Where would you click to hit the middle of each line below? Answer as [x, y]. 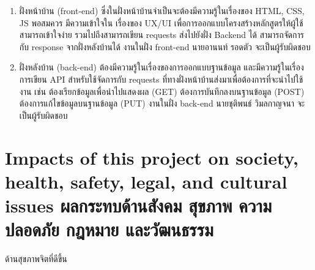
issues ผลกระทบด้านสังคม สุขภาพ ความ [139, 205]
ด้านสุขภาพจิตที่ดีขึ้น [36, 259]
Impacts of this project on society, [152, 157]
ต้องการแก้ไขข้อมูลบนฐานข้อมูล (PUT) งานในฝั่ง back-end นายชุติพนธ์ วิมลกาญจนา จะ [162, 103]
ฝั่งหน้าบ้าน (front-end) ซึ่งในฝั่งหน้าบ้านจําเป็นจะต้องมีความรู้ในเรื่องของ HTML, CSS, [162, 10]
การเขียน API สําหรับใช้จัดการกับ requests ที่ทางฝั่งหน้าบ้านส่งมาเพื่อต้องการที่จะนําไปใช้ [161, 79]
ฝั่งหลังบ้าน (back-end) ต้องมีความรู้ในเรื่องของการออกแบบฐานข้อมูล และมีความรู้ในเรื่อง [161, 67]
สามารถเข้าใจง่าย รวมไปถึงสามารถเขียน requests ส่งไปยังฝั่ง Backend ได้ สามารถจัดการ [161, 35]
